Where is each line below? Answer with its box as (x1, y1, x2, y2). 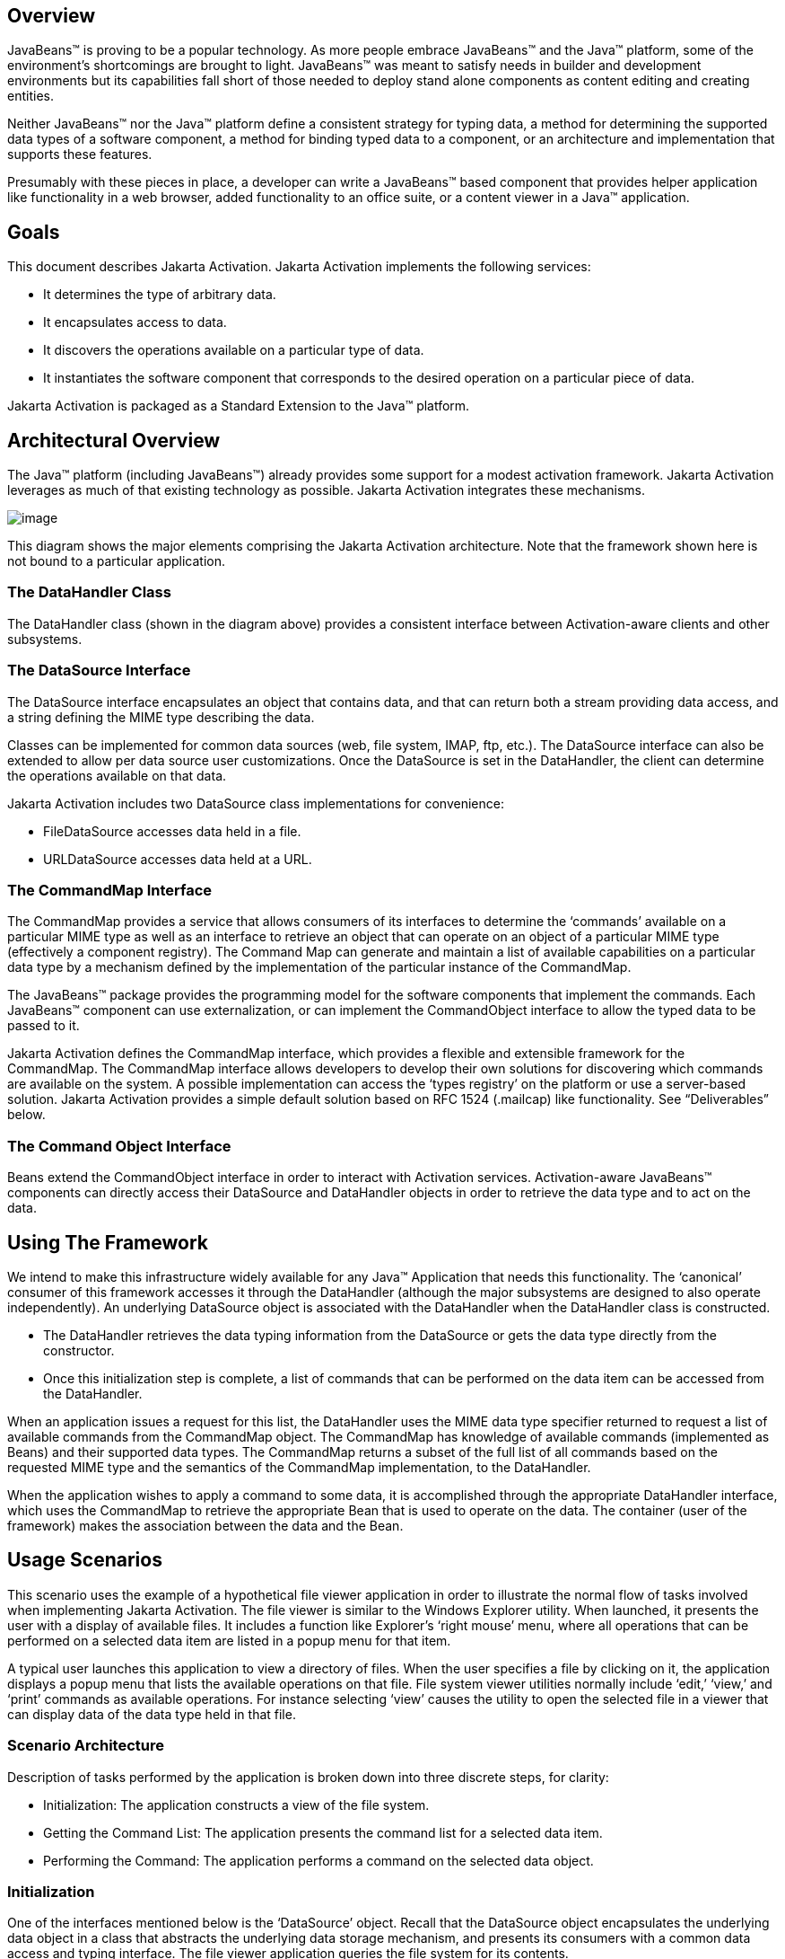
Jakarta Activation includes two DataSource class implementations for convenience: (7, 795, 504, 811)
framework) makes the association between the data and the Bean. (7, 1517, 404, 1533)
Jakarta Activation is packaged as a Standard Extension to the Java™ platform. (7, 398, 470, 414)
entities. (7, 88, 54, 104)
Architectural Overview (7, 428, 221, 452)
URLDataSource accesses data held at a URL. (43, 851, 312, 867)
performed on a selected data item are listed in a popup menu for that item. (7, 1632, 451, 1648)
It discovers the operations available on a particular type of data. (43, 342, 424, 358)
